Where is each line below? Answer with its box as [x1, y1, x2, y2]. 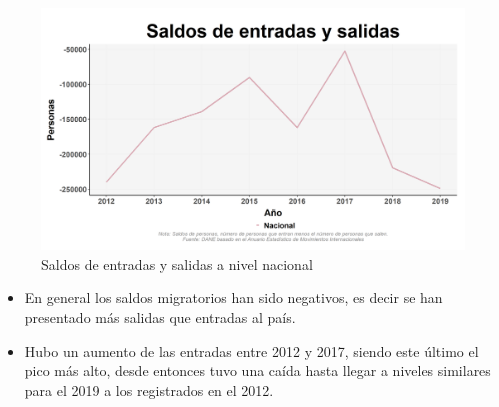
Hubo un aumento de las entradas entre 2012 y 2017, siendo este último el [24, 340, 479, 361]
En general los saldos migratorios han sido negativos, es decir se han [24, 287, 443, 308]
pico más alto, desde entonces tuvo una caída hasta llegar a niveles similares [24, 360, 491, 381]
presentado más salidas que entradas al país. [24, 307, 296, 327]
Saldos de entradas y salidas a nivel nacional [41, 253, 313, 274]
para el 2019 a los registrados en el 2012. [24, 379, 274, 400]
